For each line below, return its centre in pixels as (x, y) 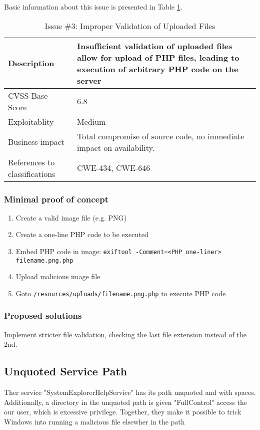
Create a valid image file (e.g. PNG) (71, 217)
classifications (32, 173)
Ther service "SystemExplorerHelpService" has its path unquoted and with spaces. (130, 392)
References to (31, 162)
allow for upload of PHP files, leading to (158, 57)
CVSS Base (28, 95)
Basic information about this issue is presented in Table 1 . (93, 7)
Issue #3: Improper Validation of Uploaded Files (130, 26)
